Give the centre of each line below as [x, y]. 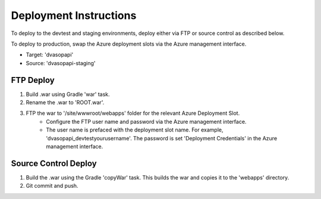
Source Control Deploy [54, 163]
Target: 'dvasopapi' [50, 55]
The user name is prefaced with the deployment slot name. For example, [135, 130]
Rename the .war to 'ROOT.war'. [65, 102]
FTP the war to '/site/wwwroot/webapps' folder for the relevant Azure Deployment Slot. [133, 113]
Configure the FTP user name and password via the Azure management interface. [146, 121]
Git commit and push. [52, 186]
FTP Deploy [33, 80]
